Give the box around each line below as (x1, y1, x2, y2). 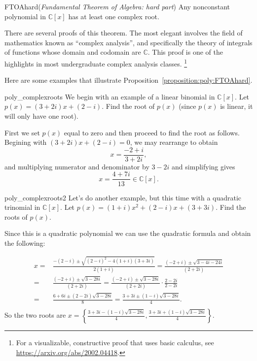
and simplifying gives (172, 161, 235, 171)
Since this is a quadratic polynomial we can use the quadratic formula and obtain (4, 228, 251, 238)
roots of (4, 211, 28, 222)
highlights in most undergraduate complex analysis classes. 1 (4, 57, 187, 68)
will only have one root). (4, 111, 78, 121)
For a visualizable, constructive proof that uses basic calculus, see (16, 337, 214, 348)
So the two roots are (4, 310, 66, 320)
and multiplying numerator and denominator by (4, 161, 149, 171)
